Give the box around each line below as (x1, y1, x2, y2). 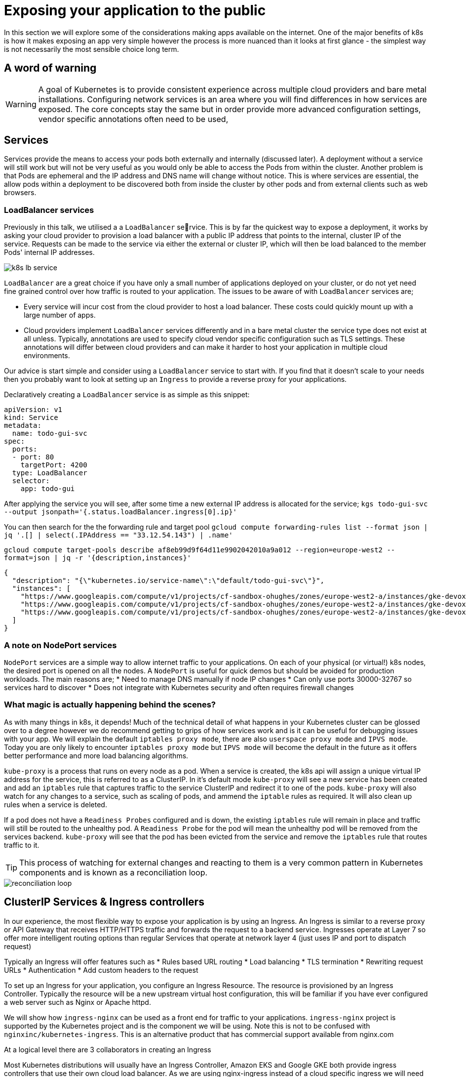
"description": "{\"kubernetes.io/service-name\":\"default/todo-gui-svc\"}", (12, 577, 325, 585)
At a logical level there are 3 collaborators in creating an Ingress (4, 1045, 211, 1054)
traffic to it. (4, 840, 39, 849)
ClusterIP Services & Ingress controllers (4, 896, 204, 909)
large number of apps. (24, 311, 96, 320)
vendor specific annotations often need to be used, (38, 114, 229, 124)
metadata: (4, 421, 41, 430)
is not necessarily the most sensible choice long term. (4, 44, 179, 53)
